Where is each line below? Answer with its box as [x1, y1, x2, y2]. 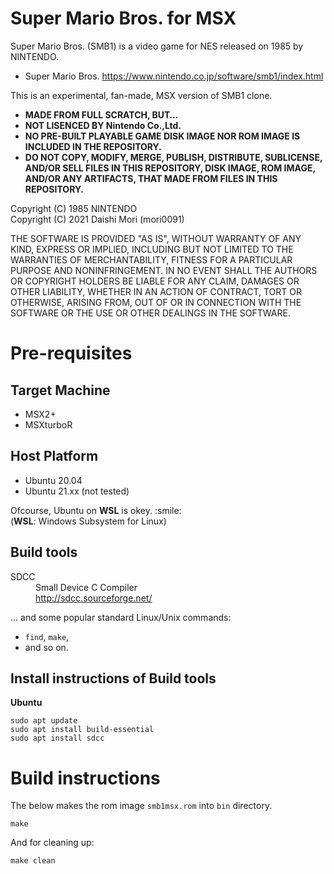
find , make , [24, 630, 70, 642]
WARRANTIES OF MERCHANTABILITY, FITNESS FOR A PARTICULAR [10, 253, 293, 266]
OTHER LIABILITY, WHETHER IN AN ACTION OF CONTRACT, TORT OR [10, 285, 302, 297]
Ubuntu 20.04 [24, 474, 83, 486]
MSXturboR [24, 418, 73, 431]
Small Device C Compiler [35, 581, 138, 593]
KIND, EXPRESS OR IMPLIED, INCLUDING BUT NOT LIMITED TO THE [10, 243, 294, 255]
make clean [10, 856, 56, 866]
